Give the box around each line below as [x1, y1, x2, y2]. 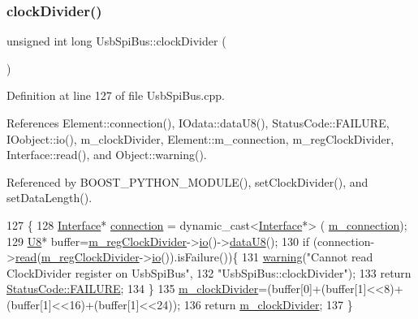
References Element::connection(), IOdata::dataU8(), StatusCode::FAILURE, [6, 114, 390, 131]
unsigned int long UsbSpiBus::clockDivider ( [6, 32, 226, 50]
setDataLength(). [6, 189, 93, 206]
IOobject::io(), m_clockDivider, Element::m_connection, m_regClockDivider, [6, 130, 394, 147]
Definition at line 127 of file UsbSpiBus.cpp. [6, 87, 225, 104]
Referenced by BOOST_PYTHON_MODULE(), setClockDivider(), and [6, 173, 368, 190]
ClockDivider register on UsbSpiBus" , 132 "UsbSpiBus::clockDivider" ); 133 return [6, 264, 412, 281]
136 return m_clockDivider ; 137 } [183, 295, 353, 313]
